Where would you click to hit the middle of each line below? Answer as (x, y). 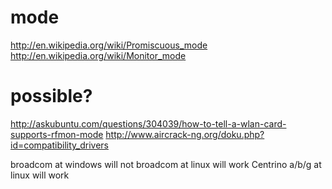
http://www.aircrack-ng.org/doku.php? (185, 134)
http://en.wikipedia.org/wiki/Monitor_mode (98, 55)
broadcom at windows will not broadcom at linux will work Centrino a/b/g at (166, 164)
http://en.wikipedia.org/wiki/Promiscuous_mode (109, 45)
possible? (51, 96)
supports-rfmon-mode (57, 134)
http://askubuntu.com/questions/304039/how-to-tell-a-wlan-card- (148, 123)
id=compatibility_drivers (59, 145)
